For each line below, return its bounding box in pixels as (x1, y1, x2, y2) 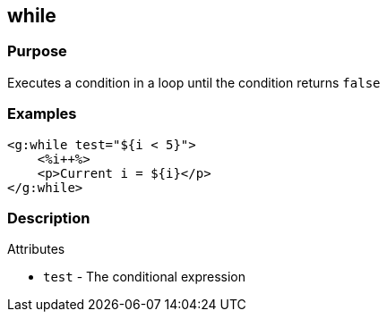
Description (7, 208, 90, 227)
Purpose (7, 42, 67, 61)
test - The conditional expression (43, 269, 245, 285)
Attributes (7, 241, 65, 257)
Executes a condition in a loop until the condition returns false (7, 74, 381, 90)
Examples (7, 105, 77, 123)
